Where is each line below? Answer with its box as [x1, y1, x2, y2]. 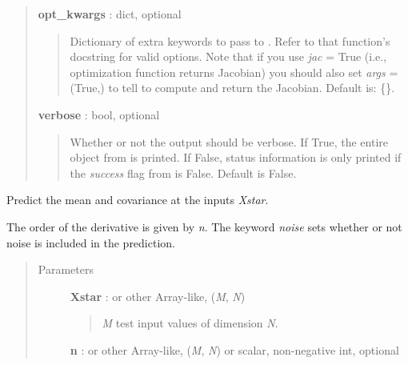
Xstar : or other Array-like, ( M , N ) [70, 287, 246, 304]
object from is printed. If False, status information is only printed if [70, 149, 402, 166]
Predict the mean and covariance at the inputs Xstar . [6, 191, 269, 208]
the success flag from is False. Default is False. [70, 164, 297, 181]
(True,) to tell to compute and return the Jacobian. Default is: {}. [70, 79, 395, 96]
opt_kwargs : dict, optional [38, 6, 182, 22]
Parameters [38, 261, 94, 278]
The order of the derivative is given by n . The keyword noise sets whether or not [6, 218, 402, 235]
